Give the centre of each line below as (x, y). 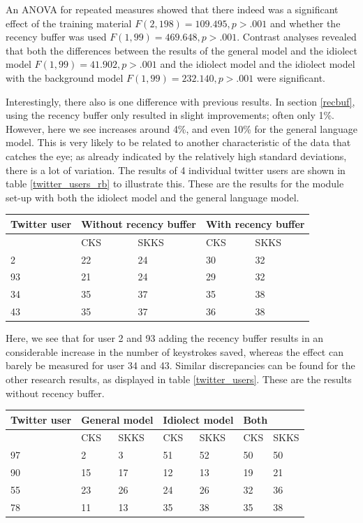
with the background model (65, 77)
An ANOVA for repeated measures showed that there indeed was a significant (172, 9)
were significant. (291, 77)
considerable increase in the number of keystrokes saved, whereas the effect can (175, 351)
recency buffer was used (56, 37)
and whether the (305, 23)
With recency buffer (255, 223)
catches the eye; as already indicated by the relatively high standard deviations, (176, 156)
